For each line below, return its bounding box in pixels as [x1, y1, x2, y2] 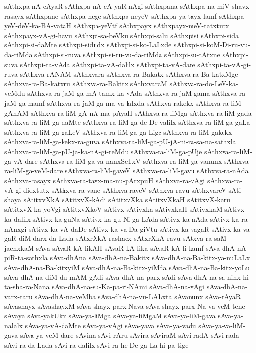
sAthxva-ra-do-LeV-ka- [169, 78, 238, 88]
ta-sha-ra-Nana [4, 281, 50, 292]
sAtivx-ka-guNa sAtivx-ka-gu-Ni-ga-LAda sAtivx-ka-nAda [32, 214, 208, 224]
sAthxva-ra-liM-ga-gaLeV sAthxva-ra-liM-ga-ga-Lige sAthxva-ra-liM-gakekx [4, 126, 232, 137]
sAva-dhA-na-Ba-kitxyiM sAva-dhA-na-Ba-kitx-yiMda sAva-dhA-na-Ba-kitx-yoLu [4, 262, 250, 273]
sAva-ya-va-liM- [198, 320, 246, 330]
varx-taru [4, 291, 32, 301]
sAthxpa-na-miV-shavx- [180, 1, 252, 11]
